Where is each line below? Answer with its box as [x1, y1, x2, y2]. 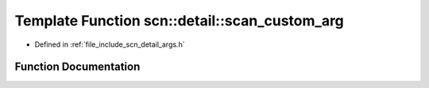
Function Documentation [14, 60, 141, 74]
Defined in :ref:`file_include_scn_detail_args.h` [34, 40, 185, 49]
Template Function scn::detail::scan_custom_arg [14, 12, 345, 29]
